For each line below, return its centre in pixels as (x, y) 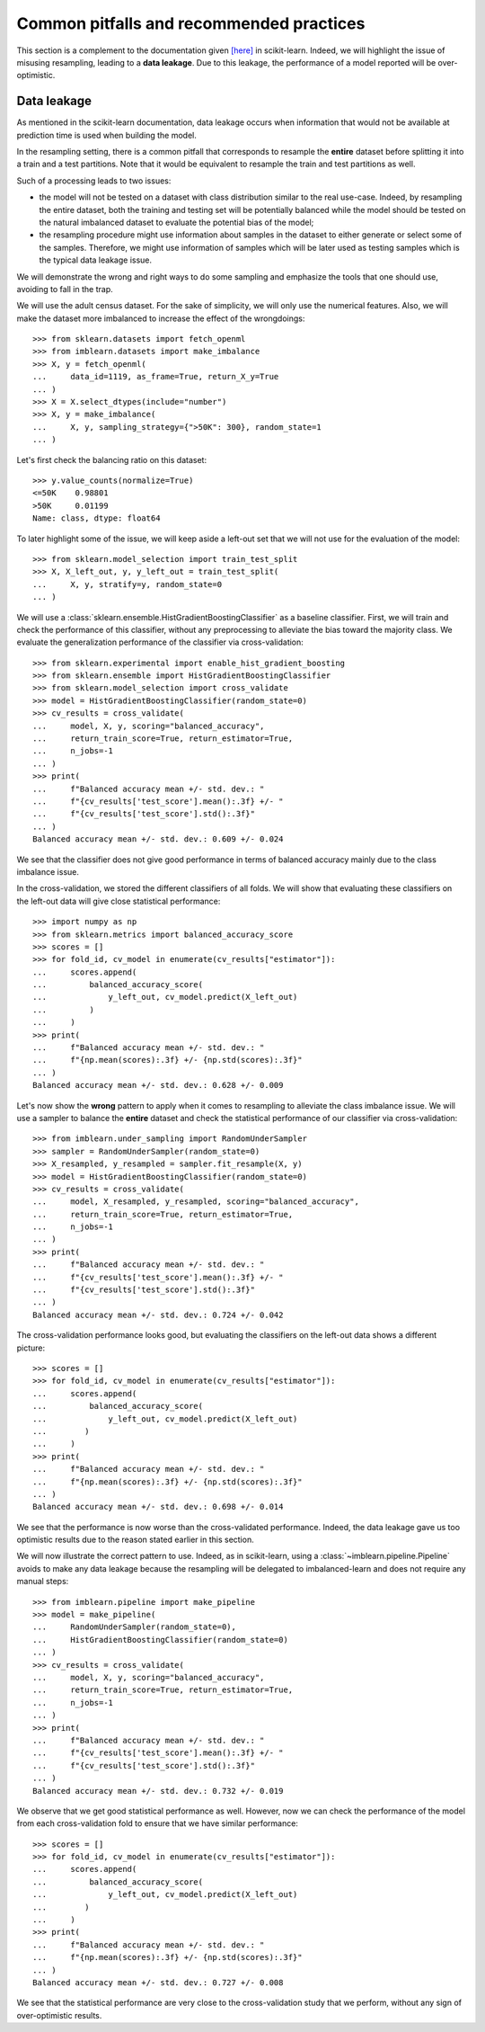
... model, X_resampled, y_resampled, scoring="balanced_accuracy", (196, 1202)
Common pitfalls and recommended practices (191, 23)
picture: (31, 1348)
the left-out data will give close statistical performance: (119, 901)
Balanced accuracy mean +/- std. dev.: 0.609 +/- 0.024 (158, 839)
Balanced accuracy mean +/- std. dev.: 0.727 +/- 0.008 (158, 1982)
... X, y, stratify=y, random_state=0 (128, 584)
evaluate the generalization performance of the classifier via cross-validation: (160, 642)
